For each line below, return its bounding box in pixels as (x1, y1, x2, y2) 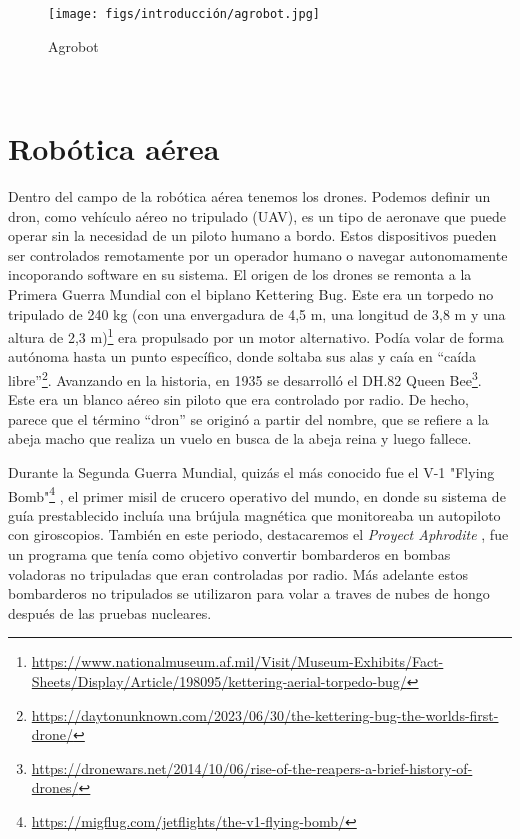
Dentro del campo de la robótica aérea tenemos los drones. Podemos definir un (8, 185, 491, 206)
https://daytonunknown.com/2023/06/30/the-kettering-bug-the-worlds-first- (31, 704, 499, 725)
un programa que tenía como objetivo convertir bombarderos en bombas (8, 544, 451, 565)
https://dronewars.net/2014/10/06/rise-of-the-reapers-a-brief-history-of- (31, 757, 473, 778)
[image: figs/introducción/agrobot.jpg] (48, 7, 321, 21)
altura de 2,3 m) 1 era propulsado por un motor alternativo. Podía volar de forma (8, 324, 504, 347)
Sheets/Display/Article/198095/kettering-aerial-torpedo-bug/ (31, 671, 407, 691)
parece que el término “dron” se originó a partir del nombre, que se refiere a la (8, 408, 489, 429)
